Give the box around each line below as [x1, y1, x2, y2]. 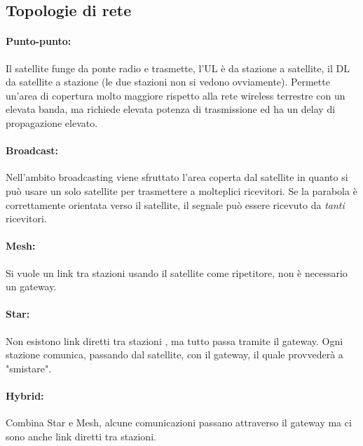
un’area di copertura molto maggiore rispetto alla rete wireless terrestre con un [6, 88, 345, 102]
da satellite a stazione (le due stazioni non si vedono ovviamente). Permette [6, 74, 330, 89]
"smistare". [6, 360, 52, 375]
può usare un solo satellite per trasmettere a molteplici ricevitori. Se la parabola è [6, 183, 357, 198]
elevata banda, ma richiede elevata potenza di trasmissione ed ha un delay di [6, 102, 336, 116]
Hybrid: [6, 388, 44, 403]
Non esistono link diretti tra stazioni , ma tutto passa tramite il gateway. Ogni [6, 333, 343, 348]
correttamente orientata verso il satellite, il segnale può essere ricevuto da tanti [6, 197, 345, 212]
